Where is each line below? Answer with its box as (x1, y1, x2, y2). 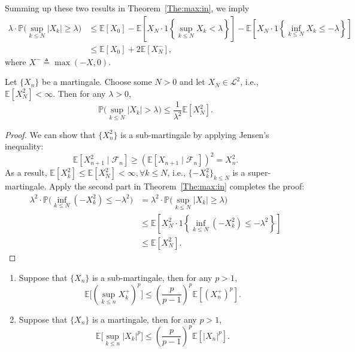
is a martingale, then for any (92, 313, 197, 325)
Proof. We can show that (5, 128, 96, 140)
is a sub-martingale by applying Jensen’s (120, 128, 269, 140)
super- (248, 166, 271, 179)
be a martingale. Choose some (42, 75, 152, 88)
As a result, (5, 166, 47, 179)
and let (179, 75, 205, 88)
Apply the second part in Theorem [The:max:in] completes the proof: (48, 180, 305, 192)
